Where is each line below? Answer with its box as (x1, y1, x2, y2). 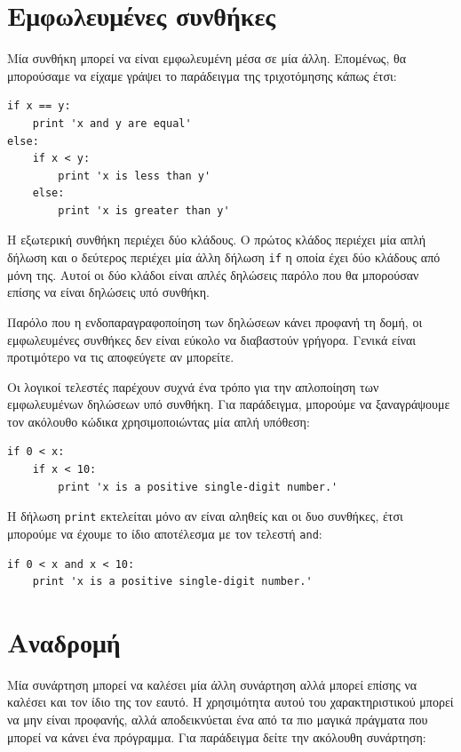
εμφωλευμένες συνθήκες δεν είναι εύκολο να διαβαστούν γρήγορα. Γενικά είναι (7, 330, 417, 348)
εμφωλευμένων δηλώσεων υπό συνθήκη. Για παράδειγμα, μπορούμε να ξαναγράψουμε (7, 395, 450, 413)
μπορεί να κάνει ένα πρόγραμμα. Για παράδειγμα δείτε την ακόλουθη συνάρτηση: (7, 727, 426, 746)
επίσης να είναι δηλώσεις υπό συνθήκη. (7, 283, 210, 301)
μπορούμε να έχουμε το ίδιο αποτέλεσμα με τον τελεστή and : (7, 524, 322, 542)
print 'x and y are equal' (32, 116, 192, 130)
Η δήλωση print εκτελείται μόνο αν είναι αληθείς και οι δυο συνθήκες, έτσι (7, 507, 403, 525)
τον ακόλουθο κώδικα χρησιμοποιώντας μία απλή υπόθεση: (7, 412, 310, 430)
